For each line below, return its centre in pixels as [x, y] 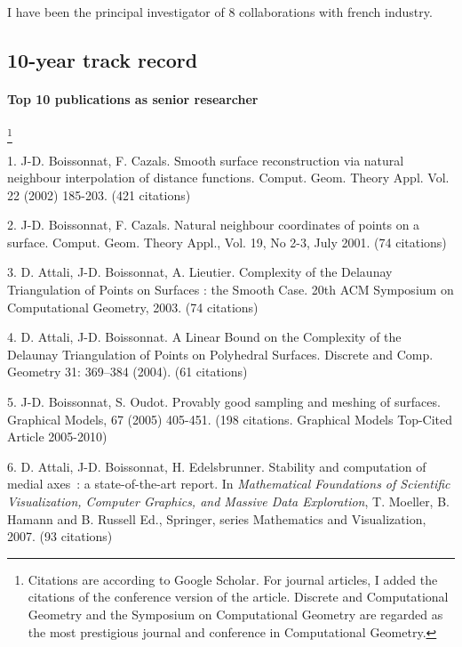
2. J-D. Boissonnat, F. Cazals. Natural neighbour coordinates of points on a [214, 225]
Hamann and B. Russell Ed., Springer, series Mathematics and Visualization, [217, 518]
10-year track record [103, 59]
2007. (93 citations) [60, 536]
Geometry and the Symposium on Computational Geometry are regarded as [235, 614]
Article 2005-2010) [57, 437]
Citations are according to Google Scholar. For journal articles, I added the [233, 579]
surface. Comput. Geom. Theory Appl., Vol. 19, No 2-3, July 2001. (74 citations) [227, 242]
